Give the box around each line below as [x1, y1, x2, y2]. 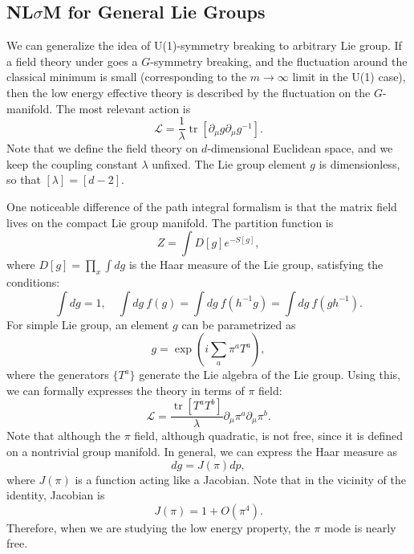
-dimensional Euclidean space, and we [207, 140, 393, 157]
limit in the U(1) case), [292, 68, 406, 85]
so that [6, 171, 41, 188]
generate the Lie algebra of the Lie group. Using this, [139, 366, 400, 383]
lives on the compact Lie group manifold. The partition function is [6, 214, 334, 230]
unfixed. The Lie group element [152, 155, 306, 172]
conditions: [6, 274, 60, 290]
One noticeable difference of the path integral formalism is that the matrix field [6, 198, 397, 215]
